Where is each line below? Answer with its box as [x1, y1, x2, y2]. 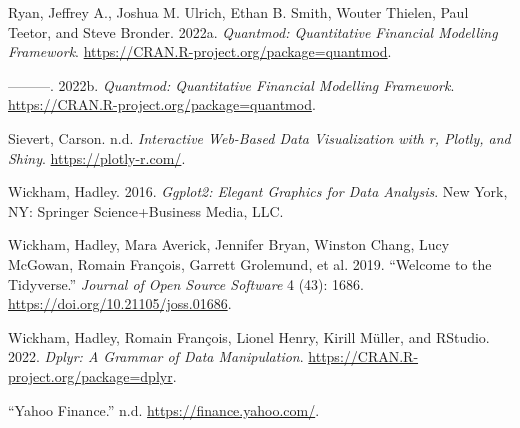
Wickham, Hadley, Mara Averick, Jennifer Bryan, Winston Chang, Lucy [8, 234, 450, 255]
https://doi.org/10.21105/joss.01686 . [8, 293, 232, 314]
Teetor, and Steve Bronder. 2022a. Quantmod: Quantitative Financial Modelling [8, 21, 498, 42]
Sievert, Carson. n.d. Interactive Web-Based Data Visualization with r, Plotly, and [8, 127, 511, 148]
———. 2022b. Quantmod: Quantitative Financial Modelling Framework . [8, 74, 455, 95]
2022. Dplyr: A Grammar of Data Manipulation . [8, 346, 304, 367]
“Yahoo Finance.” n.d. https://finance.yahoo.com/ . [8, 399, 320, 420]
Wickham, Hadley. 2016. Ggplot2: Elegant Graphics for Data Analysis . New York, [8, 181, 508, 202]
